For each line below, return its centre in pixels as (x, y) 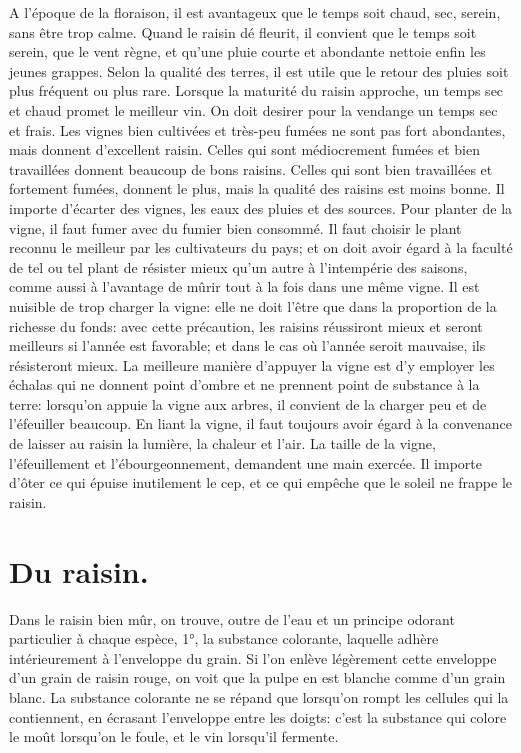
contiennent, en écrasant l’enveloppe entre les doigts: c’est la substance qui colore (258, 716)
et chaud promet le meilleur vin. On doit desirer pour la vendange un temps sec (253, 109)
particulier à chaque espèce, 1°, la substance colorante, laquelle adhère (224, 638)
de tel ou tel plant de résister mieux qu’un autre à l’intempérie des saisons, (238, 266)
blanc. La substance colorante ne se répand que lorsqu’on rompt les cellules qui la (259, 696)
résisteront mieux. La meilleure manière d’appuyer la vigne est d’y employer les (252, 364)
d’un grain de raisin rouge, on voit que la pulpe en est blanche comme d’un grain (257, 677)
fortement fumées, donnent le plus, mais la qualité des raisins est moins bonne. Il (257, 188)
